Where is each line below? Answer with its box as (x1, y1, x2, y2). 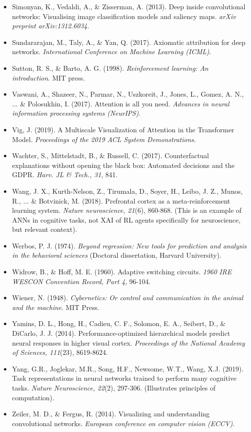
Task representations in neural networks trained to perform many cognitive (12, 373, 237, 383)
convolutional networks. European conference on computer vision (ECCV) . (12, 418, 235, 428)
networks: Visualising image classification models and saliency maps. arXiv (12, 11, 236, 21)
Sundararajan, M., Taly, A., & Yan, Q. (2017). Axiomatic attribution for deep (12, 37, 246, 47)
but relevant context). (12, 224, 77, 234)
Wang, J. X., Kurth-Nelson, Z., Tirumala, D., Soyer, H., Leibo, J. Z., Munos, (12, 185, 243, 196)
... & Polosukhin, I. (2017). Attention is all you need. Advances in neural (12, 98, 230, 108)
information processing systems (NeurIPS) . (12, 108, 141, 118)
